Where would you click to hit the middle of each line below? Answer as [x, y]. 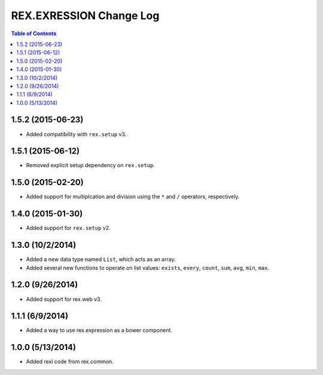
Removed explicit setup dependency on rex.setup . [91, 165]
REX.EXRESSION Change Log [85, 16]
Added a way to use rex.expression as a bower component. [99, 330]
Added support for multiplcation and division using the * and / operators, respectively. [133, 196]
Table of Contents [34, 33]
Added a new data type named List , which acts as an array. [101, 259]
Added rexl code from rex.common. [70, 362]
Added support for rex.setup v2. [68, 228]
